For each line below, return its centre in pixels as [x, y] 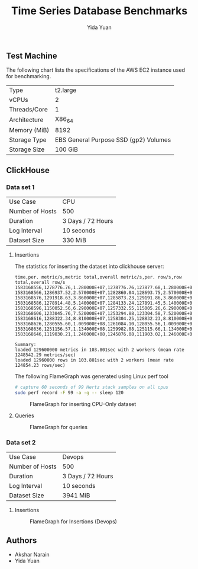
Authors [22, 540]
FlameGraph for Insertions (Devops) [73, 522]
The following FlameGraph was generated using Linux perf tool [91, 376]
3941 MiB [76, 496]
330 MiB [74, 240]
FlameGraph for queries [58, 427]
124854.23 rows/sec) [40, 366]
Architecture [26, 120]
